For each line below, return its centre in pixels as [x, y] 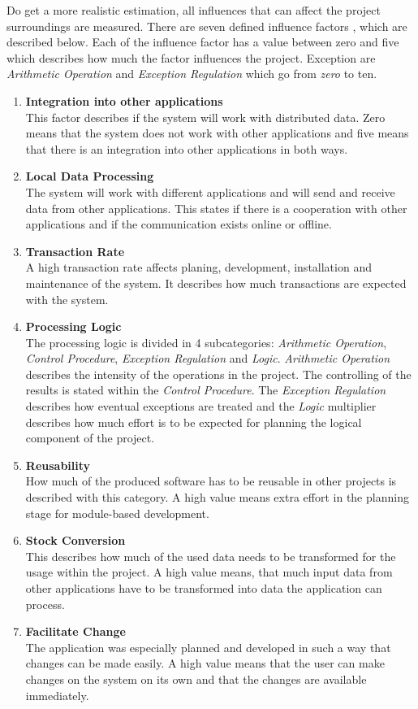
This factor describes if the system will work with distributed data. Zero [205, 117]
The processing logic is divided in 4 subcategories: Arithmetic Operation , [206, 342]
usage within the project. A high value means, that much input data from [209, 572]
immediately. [57, 695]
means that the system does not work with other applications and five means [217, 133]
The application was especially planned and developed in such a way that [208, 647]
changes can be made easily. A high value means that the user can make [205, 663]
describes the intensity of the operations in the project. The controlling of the [218, 374]
